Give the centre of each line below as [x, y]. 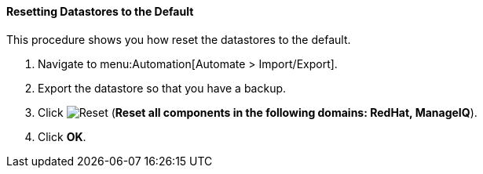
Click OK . [62, 136]
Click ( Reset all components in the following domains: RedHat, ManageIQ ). [258, 112]
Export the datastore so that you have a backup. [162, 88]
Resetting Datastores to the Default [100, 11]
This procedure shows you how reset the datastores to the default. [179, 39]
